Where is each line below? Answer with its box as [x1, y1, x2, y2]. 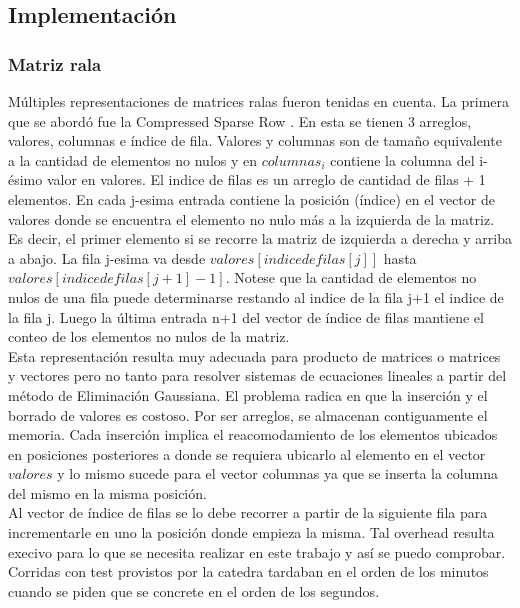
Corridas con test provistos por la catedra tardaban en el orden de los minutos [8, 561, 489, 582]
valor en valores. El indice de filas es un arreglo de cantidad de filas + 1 [46, 169, 486, 190]
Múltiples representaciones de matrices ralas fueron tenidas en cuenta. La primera [8, 91, 510, 111]
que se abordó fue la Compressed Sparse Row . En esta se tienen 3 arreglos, [8, 110, 472, 131]
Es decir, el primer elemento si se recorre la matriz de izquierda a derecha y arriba [8, 228, 513, 249]
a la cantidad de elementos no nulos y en [8, 149, 258, 170]
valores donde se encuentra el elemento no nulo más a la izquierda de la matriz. [8, 208, 495, 229]
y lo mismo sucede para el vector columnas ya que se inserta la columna [57, 463, 498, 484]
